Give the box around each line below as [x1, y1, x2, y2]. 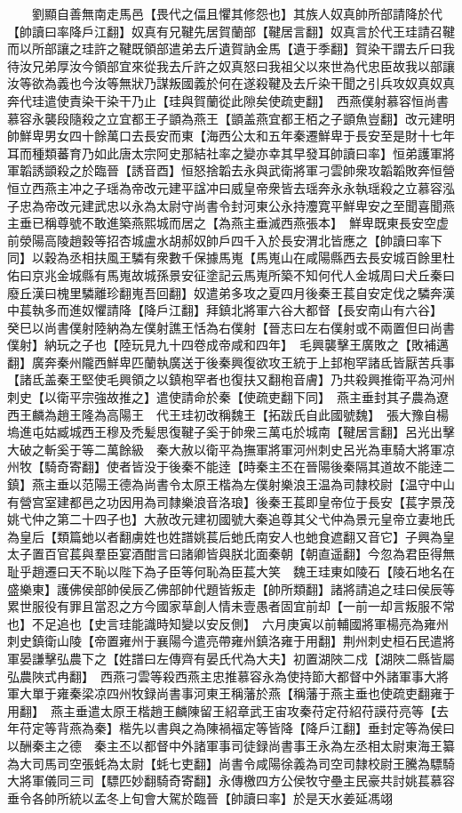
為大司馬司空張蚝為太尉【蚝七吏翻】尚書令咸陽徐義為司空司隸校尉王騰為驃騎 [7, 753, 455, 772]
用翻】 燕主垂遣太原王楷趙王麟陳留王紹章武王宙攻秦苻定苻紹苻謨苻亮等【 [7, 701, 436, 720]
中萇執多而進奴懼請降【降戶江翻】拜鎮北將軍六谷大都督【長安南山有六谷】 [7, 301, 436, 319]
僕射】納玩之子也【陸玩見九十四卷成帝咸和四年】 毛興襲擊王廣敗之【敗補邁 [7, 335, 449, 354]
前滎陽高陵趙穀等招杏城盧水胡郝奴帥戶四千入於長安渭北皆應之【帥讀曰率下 [7, 230, 442, 249]
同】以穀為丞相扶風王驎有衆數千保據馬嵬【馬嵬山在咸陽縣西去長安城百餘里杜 [7, 248, 455, 267]
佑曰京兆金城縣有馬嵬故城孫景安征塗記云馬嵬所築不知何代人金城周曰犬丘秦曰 [7, 265, 455, 284]
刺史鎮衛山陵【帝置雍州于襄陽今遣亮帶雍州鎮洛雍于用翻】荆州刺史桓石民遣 [7, 632, 442, 650]
